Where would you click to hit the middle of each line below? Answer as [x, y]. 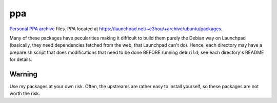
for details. [21, 59]
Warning [24, 74]
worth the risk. [25, 94]
